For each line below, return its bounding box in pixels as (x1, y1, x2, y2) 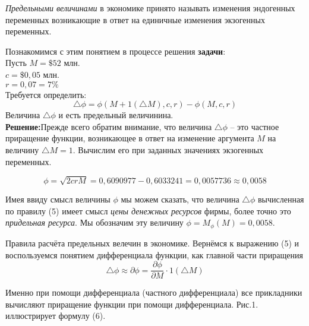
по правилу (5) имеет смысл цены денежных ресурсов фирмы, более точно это (5, 204, 291, 217)
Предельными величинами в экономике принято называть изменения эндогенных (5, 2, 295, 14)
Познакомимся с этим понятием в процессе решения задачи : (5, 45, 226, 57)
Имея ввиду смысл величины (5, 193, 111, 205)
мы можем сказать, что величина (121, 193, 239, 205)
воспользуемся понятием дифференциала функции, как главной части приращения (5, 248, 303, 261)
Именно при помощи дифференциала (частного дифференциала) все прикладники (5, 286, 302, 299)
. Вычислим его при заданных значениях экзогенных (72, 143, 264, 156)
